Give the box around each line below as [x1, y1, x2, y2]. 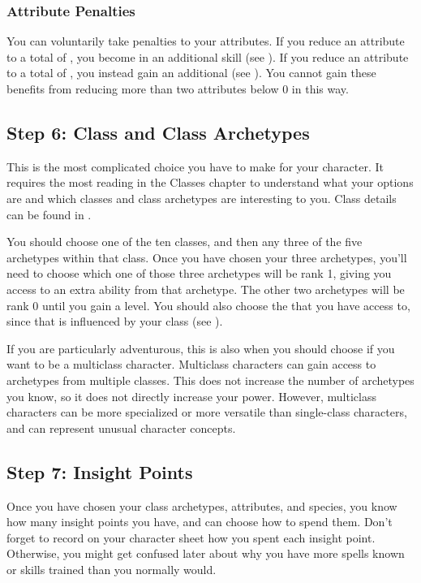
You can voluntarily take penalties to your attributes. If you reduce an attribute [6, 32, 405, 50]
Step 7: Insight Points [6, 459, 193, 484]
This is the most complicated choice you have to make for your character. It [6, 158, 384, 175]
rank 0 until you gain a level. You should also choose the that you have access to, [6, 296, 410, 313]
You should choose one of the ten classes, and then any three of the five [6, 233, 363, 250]
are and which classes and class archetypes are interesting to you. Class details [6, 189, 397, 206]
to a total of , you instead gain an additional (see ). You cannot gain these [6, 64, 376, 81]
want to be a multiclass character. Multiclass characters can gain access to [6, 356, 376, 373]
